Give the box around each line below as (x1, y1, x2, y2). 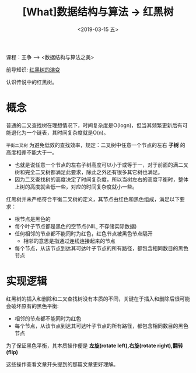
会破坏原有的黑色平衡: (6, 302, 60, 309)
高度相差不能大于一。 (6, 149, 57, 156)
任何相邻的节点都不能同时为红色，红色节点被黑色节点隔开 (14, 230, 153, 237)
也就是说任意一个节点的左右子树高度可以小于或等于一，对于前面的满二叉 (14, 161, 188, 168)
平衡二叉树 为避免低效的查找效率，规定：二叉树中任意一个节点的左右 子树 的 (6, 141, 185, 148)
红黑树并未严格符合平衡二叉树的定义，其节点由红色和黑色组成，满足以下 (6, 196, 180, 203)
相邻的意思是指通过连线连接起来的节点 (23, 237, 116, 244)
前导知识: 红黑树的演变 (6, 66, 60, 73)
